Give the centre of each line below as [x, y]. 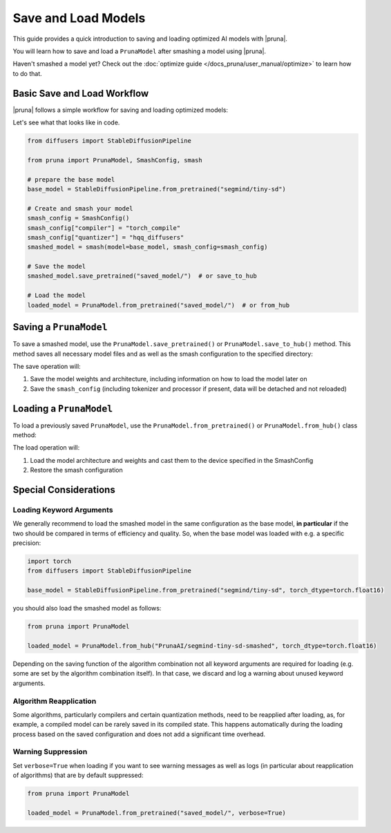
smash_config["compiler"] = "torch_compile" [104, 228]
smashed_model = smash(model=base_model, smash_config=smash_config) [147, 247]
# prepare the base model [71, 179]
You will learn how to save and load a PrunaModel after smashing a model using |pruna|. [139, 51]
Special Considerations [64, 489]
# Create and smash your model [80, 208]
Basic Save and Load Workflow [81, 93]
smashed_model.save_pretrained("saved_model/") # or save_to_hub [142, 276]
